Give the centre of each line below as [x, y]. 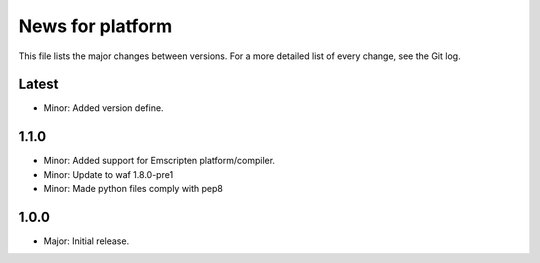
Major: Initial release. [86, 241]
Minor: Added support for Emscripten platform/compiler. [159, 161]
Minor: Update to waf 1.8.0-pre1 [108, 174]
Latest [38, 84]
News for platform [95, 26]
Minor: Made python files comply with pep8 [133, 189]
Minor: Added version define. [103, 108]
